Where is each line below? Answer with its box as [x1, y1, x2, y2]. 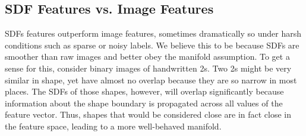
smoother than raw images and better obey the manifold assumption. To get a [5, 50, 290, 63]
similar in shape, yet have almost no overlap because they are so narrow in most [5, 73, 297, 86]
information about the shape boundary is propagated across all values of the [5, 96, 283, 109]
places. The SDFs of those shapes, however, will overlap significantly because [5, 85, 284, 98]
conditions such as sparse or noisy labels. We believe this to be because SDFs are [5, 38, 299, 51]
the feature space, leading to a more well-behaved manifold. [5, 119, 222, 132]
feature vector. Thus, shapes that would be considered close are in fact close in [5, 108, 292, 121]
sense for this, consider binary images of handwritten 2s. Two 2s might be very [5, 61, 292, 74]
